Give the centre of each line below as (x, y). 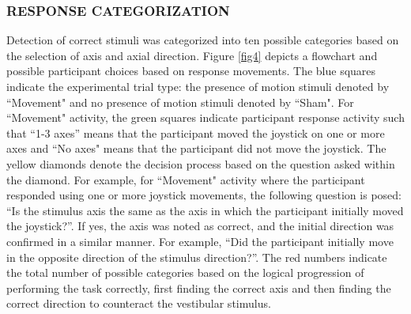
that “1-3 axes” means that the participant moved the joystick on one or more (196, 132)
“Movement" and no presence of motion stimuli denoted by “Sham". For (180, 102)
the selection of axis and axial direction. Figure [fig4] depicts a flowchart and (192, 55)
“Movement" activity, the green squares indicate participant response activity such (205, 117)
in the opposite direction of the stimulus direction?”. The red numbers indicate (197, 257)
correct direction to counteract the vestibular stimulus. (139, 303)
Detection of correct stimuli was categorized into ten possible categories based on (203, 40)
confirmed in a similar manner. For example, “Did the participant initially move (200, 241)
